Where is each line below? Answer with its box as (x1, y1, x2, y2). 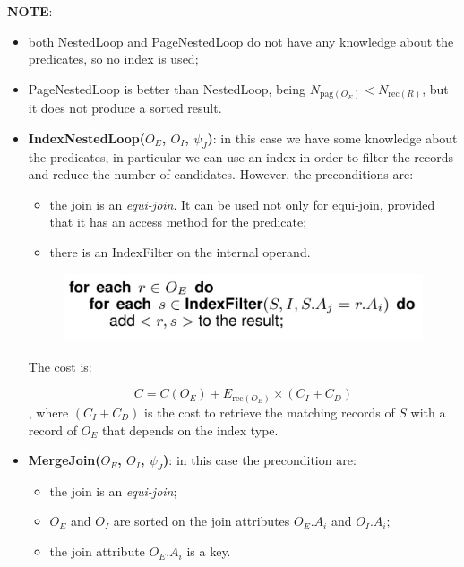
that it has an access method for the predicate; (49, 212, 307, 231)
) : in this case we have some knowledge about (207, 128, 458, 147)
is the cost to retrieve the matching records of (144, 402, 395, 421)
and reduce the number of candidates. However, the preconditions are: (28, 165, 414, 184)
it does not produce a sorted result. (28, 99, 222, 117)
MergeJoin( (28, 451, 101, 469)
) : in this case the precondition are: (163, 451, 357, 469)
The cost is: (28, 357, 92, 375)
